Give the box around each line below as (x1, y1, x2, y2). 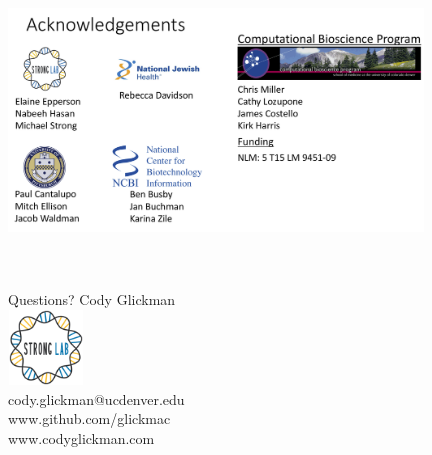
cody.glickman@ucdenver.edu (8, 388, 185, 409)
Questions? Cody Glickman (8, 288, 176, 309)
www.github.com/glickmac (8, 408, 171, 429)
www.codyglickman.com (8, 427, 155, 448)
